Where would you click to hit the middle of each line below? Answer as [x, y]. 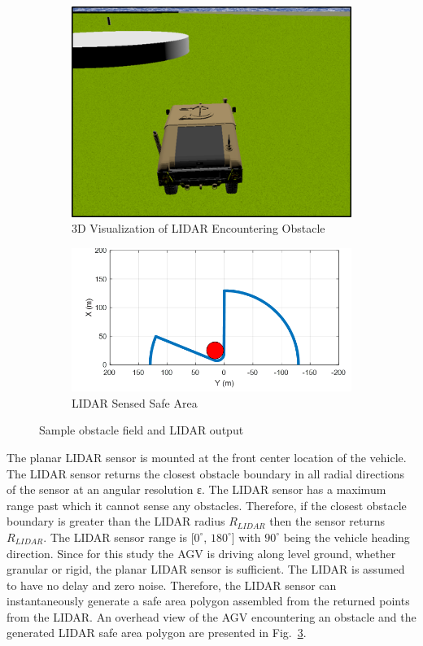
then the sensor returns [327, 521]
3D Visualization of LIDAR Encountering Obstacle [198, 228]
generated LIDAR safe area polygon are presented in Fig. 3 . [157, 633]
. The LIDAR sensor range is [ [119, 537]
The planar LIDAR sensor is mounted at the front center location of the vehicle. [207, 457]
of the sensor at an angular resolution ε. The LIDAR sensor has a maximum [196, 489]
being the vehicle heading [347, 537]
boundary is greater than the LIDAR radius [116, 521]
